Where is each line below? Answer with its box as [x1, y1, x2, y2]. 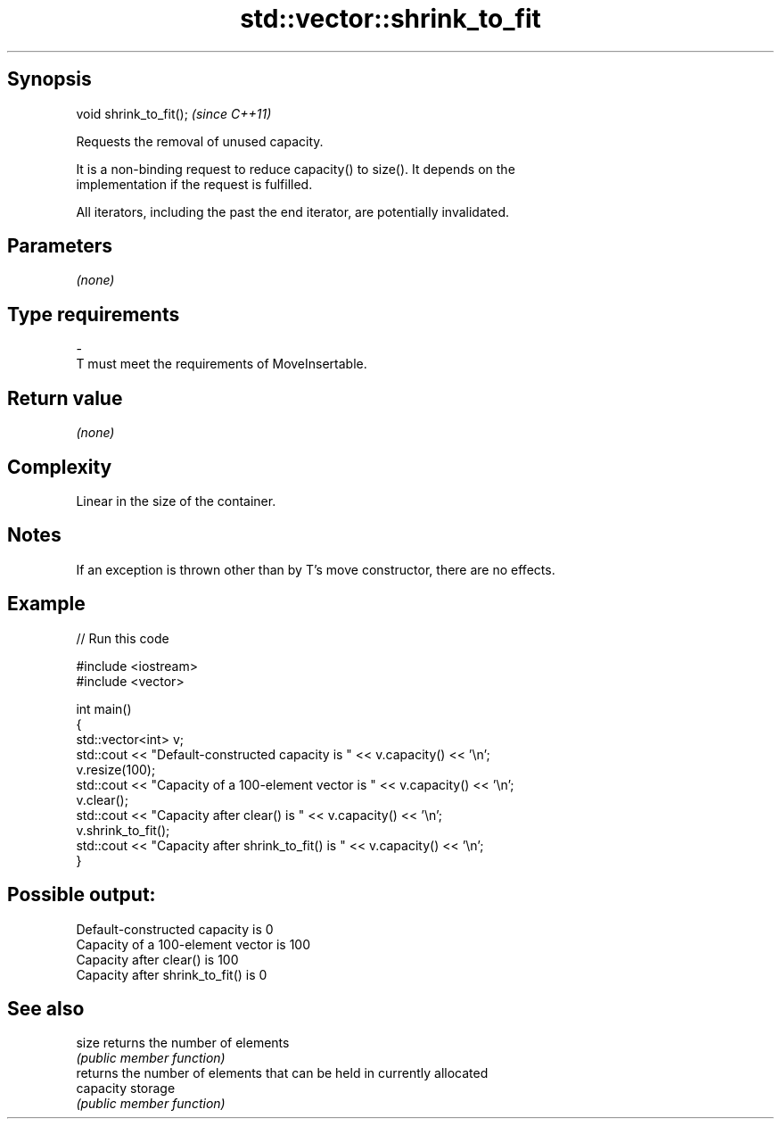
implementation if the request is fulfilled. [76, 176, 313, 192]
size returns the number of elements [76, 1035, 290, 1051]
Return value [7, 386, 123, 410]
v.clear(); [76, 791, 128, 807]
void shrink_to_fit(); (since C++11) [76, 105, 272, 121]
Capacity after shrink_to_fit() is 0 [76, 966, 267, 982]
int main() [76, 700, 132, 716]
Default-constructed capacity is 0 [76, 921, 274, 937]
